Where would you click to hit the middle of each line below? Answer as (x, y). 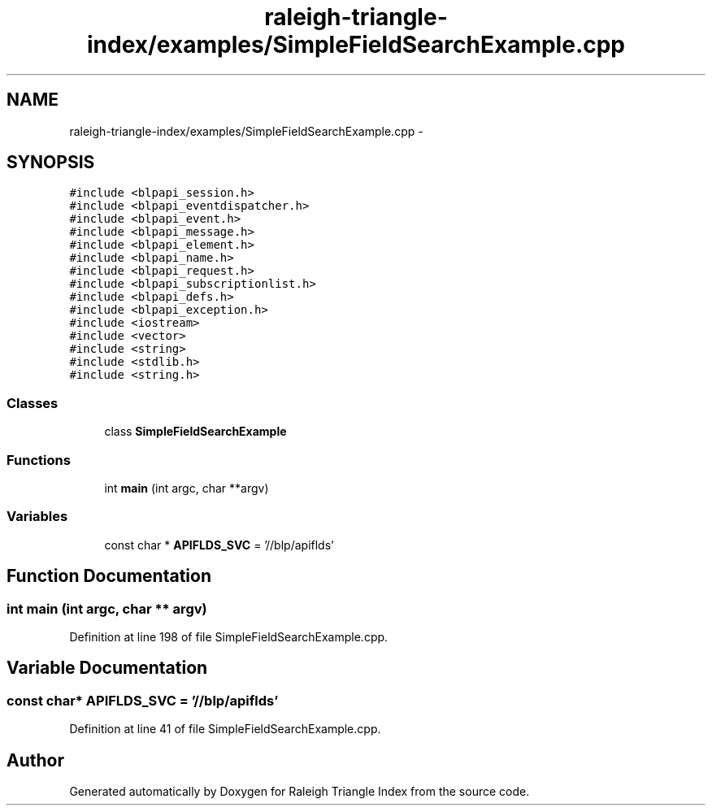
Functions (39, 460)
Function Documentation (109, 576)
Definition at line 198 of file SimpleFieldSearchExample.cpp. (229, 636)
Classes (33, 403)
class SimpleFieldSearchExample (195, 432)
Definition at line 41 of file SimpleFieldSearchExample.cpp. (225, 729)
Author (35, 760)
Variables (37, 517)
